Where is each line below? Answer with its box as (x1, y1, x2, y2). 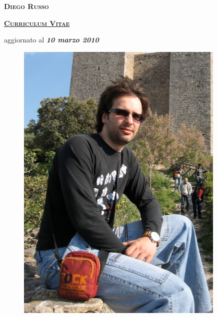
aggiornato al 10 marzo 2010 (4, 34, 99, 45)
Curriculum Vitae (4, 17, 70, 28)
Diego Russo (4, 1, 49, 11)
